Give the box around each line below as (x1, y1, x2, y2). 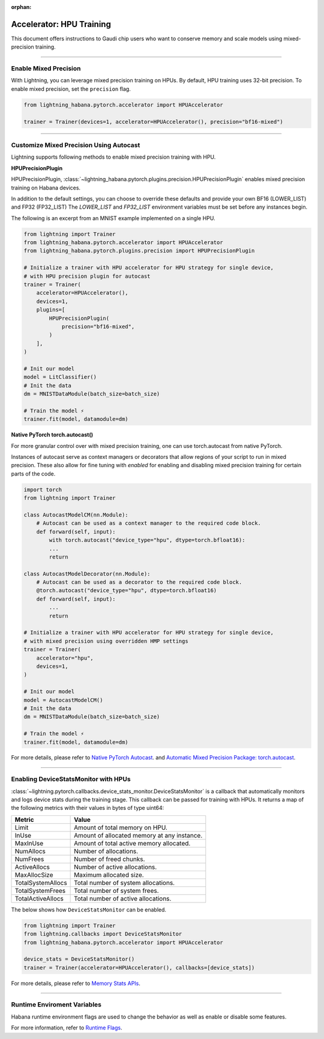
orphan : (11, 4, 32, 10)
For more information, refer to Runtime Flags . (11, 1024, 122, 1031)
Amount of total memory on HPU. (74, 823, 168, 832)
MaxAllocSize (14, 871, 53, 879)
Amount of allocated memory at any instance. (74, 831, 203, 839)
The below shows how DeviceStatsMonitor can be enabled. (11, 906, 167, 913)
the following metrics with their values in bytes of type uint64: (11, 805, 164, 812)
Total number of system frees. (74, 886, 159, 895)
